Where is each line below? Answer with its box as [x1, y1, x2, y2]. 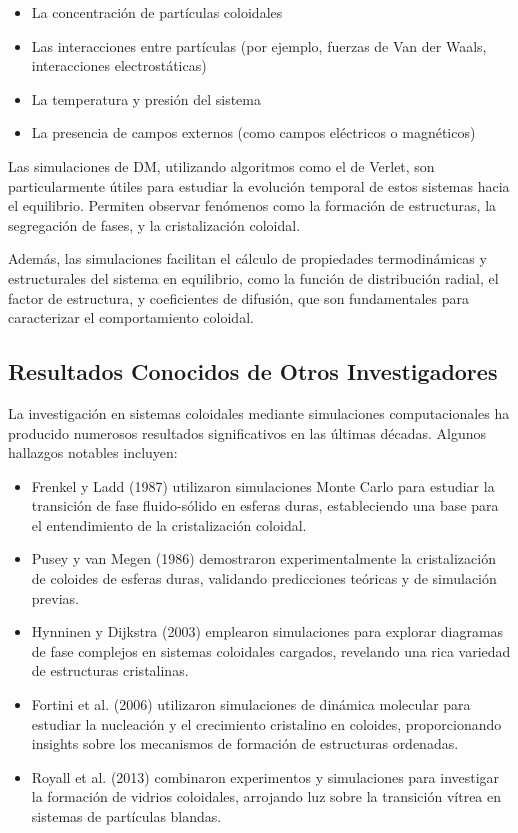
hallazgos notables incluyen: [8, 442, 178, 463]
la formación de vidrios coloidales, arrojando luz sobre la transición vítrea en [31, 786, 502, 807]
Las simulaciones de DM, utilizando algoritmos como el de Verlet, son [8, 155, 435, 176]
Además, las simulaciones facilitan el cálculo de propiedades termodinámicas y [8, 248, 487, 269]
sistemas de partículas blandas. [31, 806, 222, 827]
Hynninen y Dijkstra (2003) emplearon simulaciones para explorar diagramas [31, 621, 504, 642]
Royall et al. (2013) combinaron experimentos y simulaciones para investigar [31, 766, 500, 787]
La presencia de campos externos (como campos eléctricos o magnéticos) [31, 122, 476, 143]
